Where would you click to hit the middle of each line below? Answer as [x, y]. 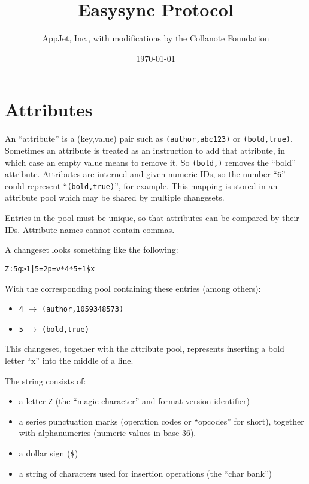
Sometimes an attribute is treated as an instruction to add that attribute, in [145, 150]
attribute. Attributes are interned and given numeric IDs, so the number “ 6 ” [145, 174]
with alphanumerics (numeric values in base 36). [107, 433]
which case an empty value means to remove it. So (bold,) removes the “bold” [150, 162]
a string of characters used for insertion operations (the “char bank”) [146, 473]
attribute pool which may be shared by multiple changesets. [115, 197]
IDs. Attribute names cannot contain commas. [90, 229]
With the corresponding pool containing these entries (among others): [133, 288]
